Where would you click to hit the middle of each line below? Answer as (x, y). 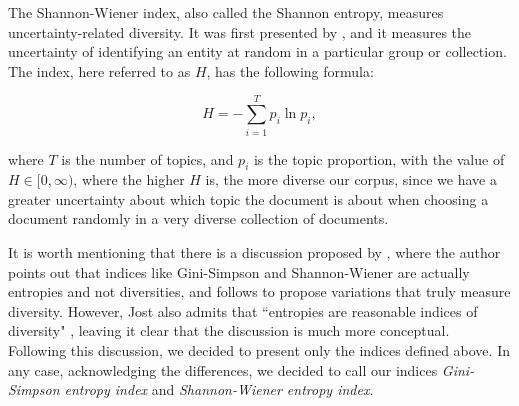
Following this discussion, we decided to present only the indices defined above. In (259, 350)
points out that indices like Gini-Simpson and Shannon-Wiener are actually (239, 271)
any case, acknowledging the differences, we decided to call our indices (223, 369)
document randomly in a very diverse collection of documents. (198, 218)
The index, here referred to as (99, 70)
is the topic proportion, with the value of (379, 158)
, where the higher (129, 179)
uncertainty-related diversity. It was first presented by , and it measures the (240, 31)
